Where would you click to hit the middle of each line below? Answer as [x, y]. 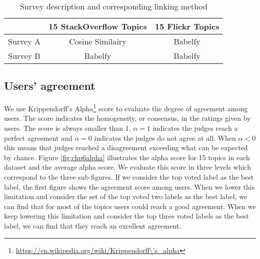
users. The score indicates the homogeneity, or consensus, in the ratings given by [127, 118]
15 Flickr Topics [187, 26]
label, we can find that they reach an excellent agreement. [93, 225]
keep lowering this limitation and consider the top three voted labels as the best [126, 216]
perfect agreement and [38, 137]
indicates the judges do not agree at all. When [165, 137]
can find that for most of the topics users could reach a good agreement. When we [130, 206]
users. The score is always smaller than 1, [67, 128]
